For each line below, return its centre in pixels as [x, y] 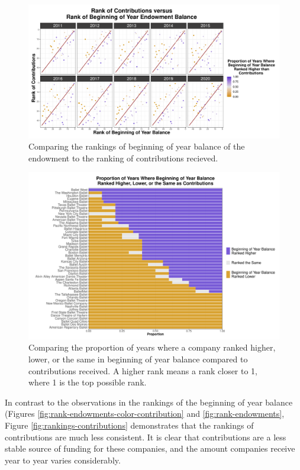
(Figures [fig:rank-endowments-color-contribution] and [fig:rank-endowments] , [145, 414]
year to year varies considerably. [63, 460]
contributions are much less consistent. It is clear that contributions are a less [146, 437]
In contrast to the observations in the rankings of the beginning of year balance [149, 402]
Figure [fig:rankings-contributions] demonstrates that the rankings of [129, 425]
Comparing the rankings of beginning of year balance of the [137, 146]
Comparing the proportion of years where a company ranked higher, [152, 347]
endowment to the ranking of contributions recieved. [123, 158]
